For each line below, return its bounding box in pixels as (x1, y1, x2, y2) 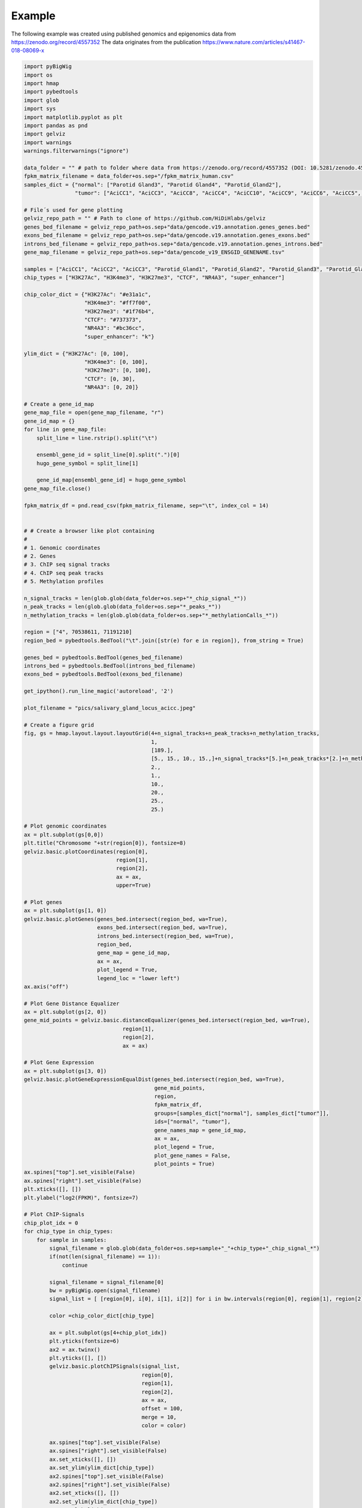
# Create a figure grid (24, 721, 95, 728)
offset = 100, (141, 1405, 183, 1412)
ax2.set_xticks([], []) (49, 1490, 120, 1497)
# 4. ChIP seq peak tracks (24, 569, 104, 576)
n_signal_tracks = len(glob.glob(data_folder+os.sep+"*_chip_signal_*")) (24, 595, 247, 601)
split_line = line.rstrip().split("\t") (36, 434, 158, 442)
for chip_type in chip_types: (24, 1228, 113, 1235)
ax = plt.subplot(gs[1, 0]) (24, 907, 107, 914)
